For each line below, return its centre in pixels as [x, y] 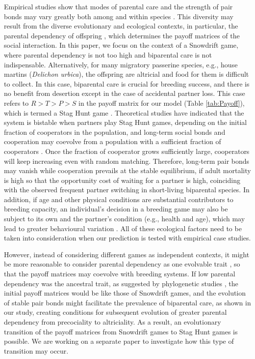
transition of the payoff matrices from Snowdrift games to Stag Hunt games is [121, 331]
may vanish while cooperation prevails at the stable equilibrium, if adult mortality [127, 170]
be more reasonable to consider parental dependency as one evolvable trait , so [122, 264]
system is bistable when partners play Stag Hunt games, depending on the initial [126, 122]
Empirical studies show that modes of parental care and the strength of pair [118, 6]
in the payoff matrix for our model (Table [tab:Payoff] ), [162, 103]
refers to [16, 103]
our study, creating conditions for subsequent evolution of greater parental [115, 312]
